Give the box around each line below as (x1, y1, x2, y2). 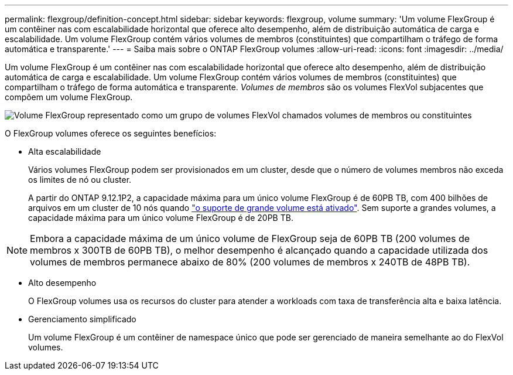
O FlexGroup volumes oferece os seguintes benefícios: (5, 128, 217, 138)
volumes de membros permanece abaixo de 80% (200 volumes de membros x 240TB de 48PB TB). (30, 256, 470, 268)
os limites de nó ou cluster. (28, 175, 132, 185)
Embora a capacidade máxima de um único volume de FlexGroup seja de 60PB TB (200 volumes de (30, 233, 470, 244)
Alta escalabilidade (28, 146, 101, 156)
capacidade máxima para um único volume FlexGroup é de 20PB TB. (28, 213, 293, 223)
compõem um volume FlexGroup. (5, 92, 133, 102)
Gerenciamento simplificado (28, 314, 136, 324)
